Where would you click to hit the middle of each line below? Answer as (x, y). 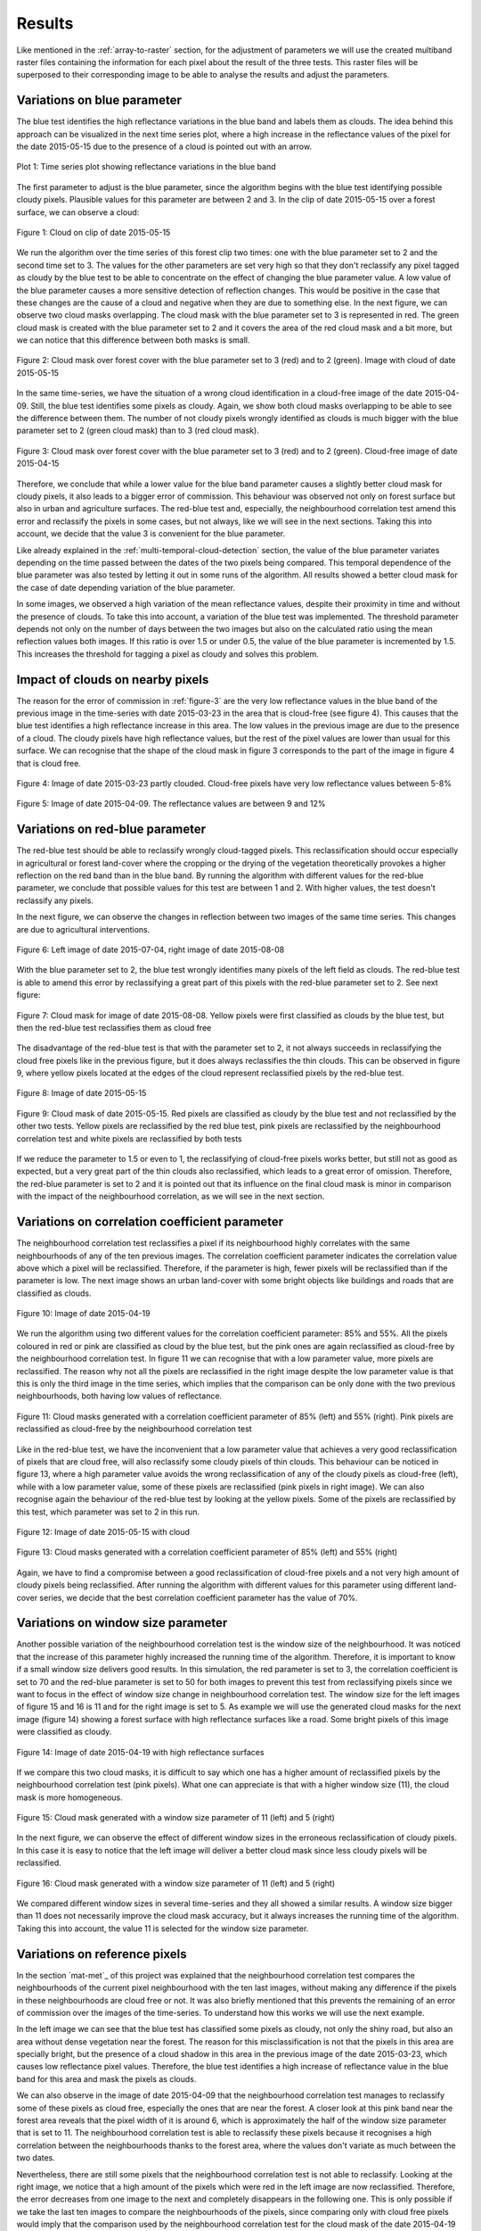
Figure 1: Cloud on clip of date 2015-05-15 (94, 232)
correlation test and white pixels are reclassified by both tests (129, 1139)
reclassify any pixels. (55, 900)
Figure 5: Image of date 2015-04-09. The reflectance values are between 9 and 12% (171, 804)
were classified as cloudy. (64, 1732)
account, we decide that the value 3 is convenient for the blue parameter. (151, 534)
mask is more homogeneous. (70, 1797)
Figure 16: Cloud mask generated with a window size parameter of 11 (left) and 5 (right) (176, 1883)
